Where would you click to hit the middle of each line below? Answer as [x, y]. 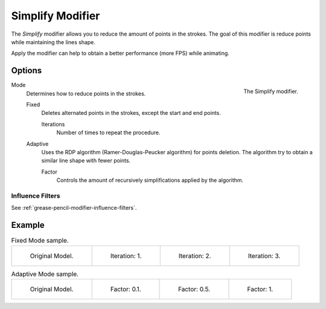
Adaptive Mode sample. [45, 274]
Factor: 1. [260, 289]
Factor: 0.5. [194, 289]
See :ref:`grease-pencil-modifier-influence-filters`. [74, 208]
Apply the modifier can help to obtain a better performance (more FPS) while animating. [120, 53]
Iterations [53, 124]
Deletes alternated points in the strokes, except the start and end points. [131, 113]
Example [28, 225]
